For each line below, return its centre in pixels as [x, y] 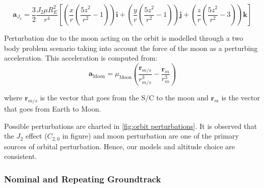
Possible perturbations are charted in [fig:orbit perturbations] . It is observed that [131, 126]
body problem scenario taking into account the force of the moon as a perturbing [131, 48]
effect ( [36, 136]
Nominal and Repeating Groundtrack [83, 179]
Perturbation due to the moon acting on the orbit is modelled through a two [124, 38]
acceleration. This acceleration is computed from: [81, 58]
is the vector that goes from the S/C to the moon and [124, 98]
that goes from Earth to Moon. [53, 108]
